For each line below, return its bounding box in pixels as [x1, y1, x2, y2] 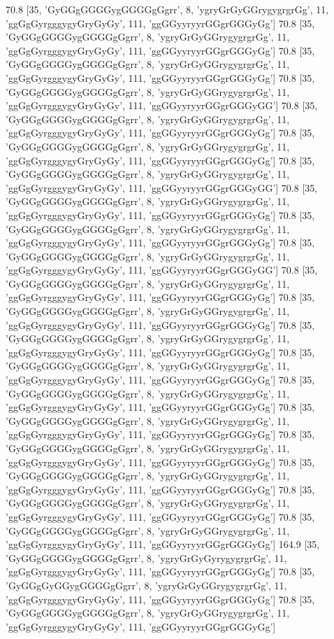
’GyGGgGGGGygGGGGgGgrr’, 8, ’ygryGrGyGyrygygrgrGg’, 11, [6, 550, 287, 565]
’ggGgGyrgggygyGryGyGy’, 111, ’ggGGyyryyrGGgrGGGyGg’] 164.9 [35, [6, 537, 320, 552]
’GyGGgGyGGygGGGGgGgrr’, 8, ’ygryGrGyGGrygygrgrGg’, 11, [6, 577, 287, 592]
